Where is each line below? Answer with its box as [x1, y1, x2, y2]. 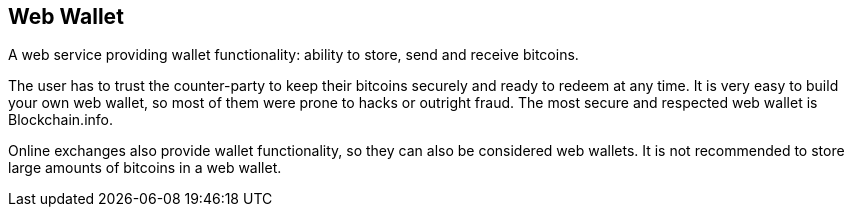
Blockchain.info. [8, 111, 114, 129]
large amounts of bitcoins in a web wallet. [8, 159, 282, 177]
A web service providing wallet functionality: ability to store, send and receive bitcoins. [8, 46, 579, 64]
